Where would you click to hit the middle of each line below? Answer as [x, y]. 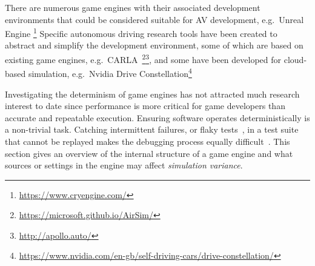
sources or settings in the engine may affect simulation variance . [124, 165]
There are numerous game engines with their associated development [133, 7]
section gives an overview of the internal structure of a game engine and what [149, 153]
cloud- [295, 59]
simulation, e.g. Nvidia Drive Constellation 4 [110, 72]
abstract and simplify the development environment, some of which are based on [154, 45]
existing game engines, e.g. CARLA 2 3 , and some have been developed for [143, 58]
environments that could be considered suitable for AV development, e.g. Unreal [154, 19]
